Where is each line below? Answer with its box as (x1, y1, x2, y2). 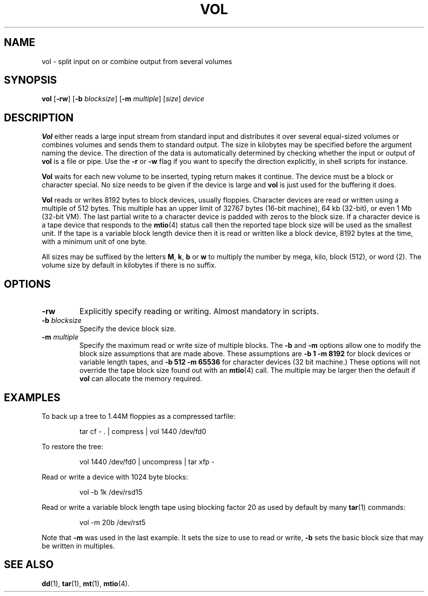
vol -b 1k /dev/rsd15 (79, 487, 143, 496)
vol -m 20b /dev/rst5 (79, 518, 146, 527)
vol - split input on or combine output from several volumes (42, 57, 232, 66)
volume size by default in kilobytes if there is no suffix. (42, 261, 217, 270)
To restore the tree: (42, 442, 104, 451)
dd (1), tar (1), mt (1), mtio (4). (42, 579, 130, 588)
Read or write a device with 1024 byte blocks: (42, 472, 188, 481)
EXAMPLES (4, 391, 61, 404)
